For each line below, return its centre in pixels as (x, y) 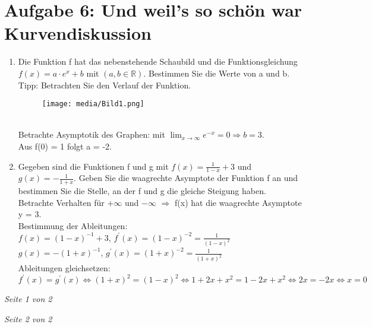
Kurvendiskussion (78, 33)
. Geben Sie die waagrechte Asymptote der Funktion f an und (186, 178)
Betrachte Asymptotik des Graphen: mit (92, 134)
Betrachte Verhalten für (61, 202)
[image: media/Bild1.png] (93, 104)
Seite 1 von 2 (28, 299)
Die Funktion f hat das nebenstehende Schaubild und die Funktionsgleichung (158, 61)
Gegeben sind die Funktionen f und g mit (93, 166)
